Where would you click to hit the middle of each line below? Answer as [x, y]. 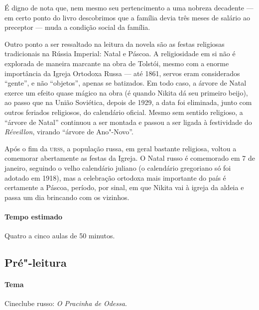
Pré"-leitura [36, 262]
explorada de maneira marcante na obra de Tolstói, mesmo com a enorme [117, 63]
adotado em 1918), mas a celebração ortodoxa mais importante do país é [115, 177]
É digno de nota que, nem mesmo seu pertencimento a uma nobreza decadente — [129, 7]
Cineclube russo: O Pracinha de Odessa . [66, 303]
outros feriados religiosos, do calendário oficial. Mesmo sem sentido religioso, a [124, 112]
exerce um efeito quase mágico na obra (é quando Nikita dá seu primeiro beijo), [126, 92]
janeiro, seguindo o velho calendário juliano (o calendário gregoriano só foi [118, 167]
